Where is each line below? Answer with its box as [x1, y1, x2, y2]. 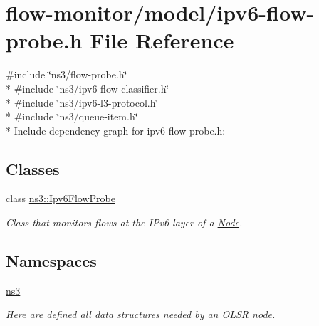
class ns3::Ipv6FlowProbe [6, 191, 115, 206]
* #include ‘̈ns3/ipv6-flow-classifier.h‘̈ [6, 80, 169, 95]
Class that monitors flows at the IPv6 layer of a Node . [6, 215, 243, 230]
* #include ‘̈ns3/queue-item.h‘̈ [6, 109, 138, 124]
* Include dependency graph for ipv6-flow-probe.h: [6, 122, 226, 137]
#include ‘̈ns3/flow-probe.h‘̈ [6, 67, 127, 82]
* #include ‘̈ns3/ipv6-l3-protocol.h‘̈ [6, 95, 159, 110]
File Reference [90, 26, 234, 55]
